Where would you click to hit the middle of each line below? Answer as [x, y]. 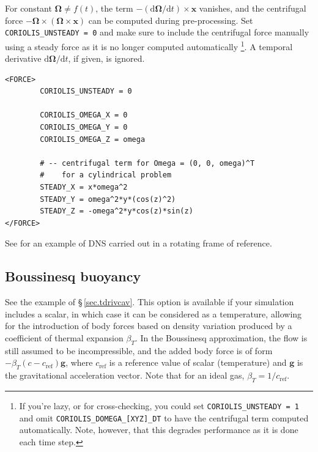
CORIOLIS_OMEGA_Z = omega [93, 139]
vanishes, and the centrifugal [253, 8]
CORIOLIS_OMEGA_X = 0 [84, 115]
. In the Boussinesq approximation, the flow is [221, 337]
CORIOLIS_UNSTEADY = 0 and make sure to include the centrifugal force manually [157, 32]
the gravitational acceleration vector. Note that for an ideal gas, [125, 375]
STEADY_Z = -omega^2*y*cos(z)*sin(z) [116, 211]
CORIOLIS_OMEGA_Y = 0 [84, 128]
